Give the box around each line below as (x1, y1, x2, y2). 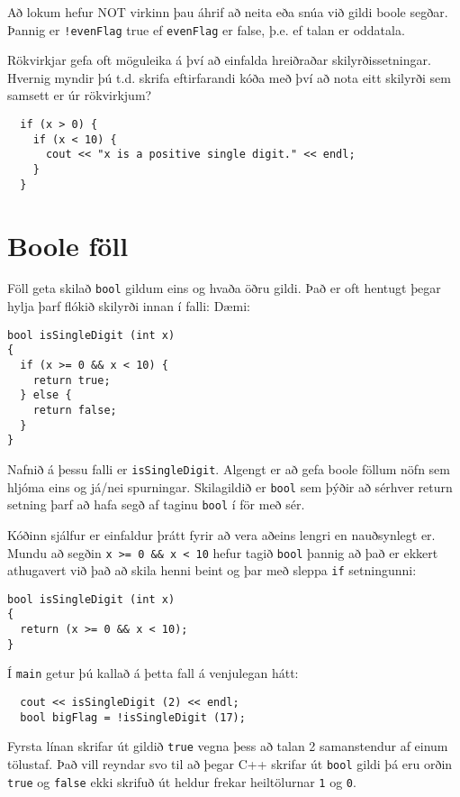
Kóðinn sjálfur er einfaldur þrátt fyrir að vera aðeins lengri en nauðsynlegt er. (7, 525, 436, 544)
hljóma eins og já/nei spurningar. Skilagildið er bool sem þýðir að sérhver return (7, 477, 453, 496)
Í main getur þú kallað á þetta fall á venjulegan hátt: (7, 664, 299, 682)
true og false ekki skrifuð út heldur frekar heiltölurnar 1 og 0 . (7, 772, 356, 791)
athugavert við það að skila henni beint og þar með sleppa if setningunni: (7, 561, 417, 580)
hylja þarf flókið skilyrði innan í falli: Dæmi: (7, 297, 250, 316)
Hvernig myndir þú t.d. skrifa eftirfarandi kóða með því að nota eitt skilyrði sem (7, 68, 451, 87)
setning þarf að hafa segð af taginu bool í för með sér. (7, 495, 305, 514)
